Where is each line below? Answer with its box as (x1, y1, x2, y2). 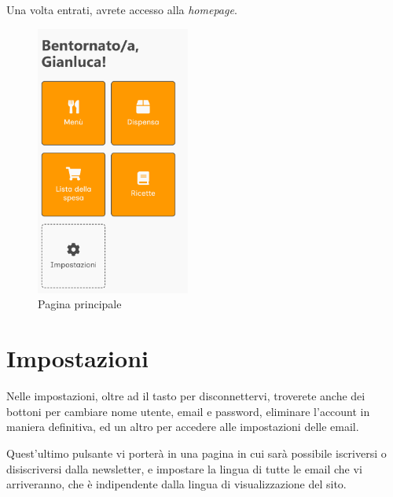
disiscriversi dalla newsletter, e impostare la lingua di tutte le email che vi (6, 460, 362, 477)
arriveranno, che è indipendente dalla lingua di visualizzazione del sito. (6, 476, 347, 492)
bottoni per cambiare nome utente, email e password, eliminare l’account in (6, 403, 370, 419)
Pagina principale (38, 296, 122, 312)
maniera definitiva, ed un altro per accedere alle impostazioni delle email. (6, 418, 359, 435)
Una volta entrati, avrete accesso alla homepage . (6, 2, 237, 17)
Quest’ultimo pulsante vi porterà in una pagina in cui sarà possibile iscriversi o (6, 444, 387, 461)
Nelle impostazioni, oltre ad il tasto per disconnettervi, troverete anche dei (6, 388, 365, 404)
